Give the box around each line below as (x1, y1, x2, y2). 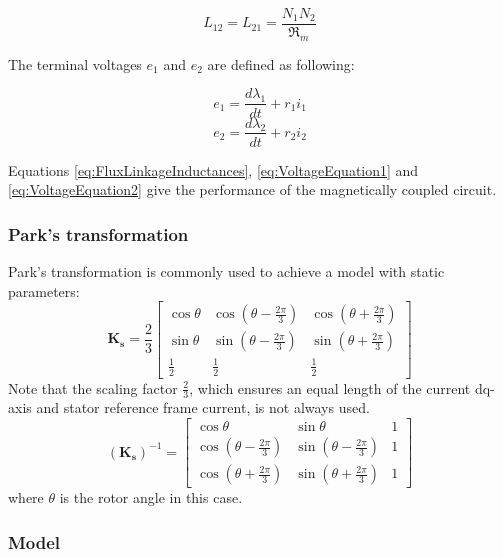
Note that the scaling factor (8, 377, 178, 398)
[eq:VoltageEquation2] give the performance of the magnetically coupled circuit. (8, 179, 497, 200)
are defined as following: (207, 53, 355, 74)
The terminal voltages (8, 53, 142, 74)
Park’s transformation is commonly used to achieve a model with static (8, 260, 445, 281)
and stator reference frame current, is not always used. (36, 397, 370, 418)
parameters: (8, 280, 80, 301)
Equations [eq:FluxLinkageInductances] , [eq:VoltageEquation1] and (8, 159, 419, 180)
